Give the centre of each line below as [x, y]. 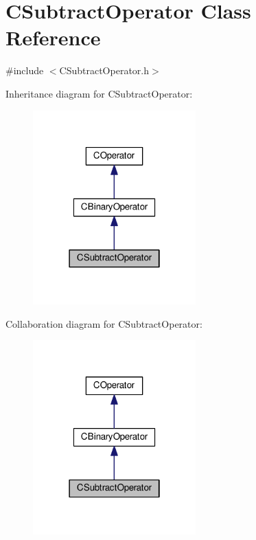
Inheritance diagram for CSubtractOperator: [99, 93]
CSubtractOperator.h [104, 70]
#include [25, 70]
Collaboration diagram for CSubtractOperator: [104, 323]
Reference [53, 37]
